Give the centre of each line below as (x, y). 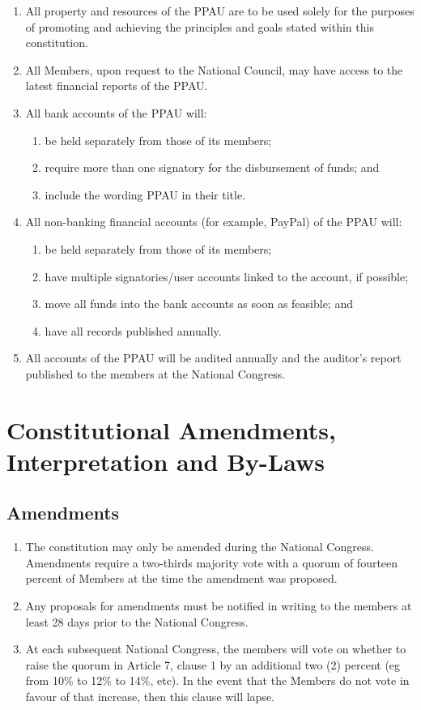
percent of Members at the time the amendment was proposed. (181, 578)
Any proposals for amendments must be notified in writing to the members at (219, 606)
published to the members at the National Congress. (155, 373)
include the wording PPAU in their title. (145, 194)
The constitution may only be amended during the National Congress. (200, 547)
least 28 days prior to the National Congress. (137, 621)
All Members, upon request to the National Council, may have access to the (214, 69)
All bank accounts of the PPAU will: (116, 112)
